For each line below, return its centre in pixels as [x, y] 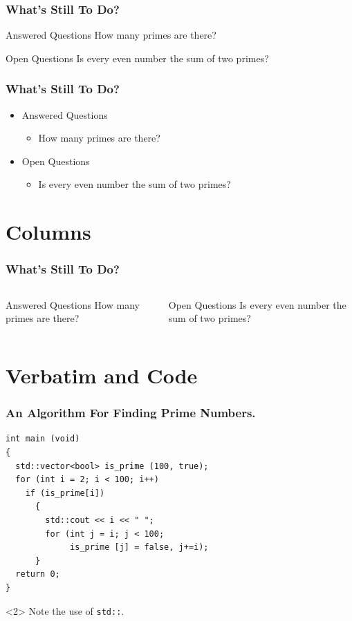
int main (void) [43, 439]
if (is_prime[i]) [65, 493]
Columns [48, 232]
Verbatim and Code [102, 375]
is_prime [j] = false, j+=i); [139, 547]
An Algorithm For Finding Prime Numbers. [131, 413]
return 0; [38, 574]
